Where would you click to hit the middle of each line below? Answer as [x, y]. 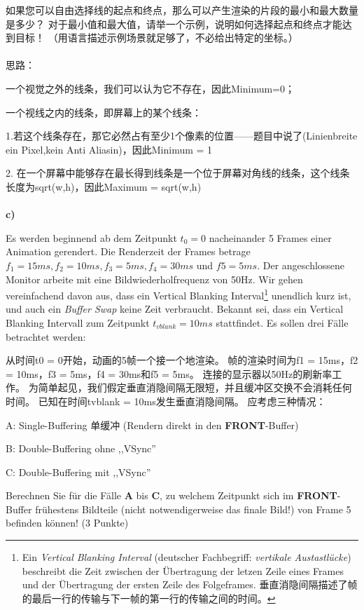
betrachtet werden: [46, 336]
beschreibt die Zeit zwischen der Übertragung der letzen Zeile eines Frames [183, 570]
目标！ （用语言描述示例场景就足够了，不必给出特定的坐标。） [156, 38]
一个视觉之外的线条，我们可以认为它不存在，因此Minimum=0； [150, 88]
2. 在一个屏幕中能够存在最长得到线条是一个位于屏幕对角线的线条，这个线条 [178, 173]
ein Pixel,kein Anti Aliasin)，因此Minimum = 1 [109, 149]
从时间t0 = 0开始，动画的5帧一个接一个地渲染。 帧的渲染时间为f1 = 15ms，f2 [182, 360]
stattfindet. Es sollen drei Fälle [282, 322]
